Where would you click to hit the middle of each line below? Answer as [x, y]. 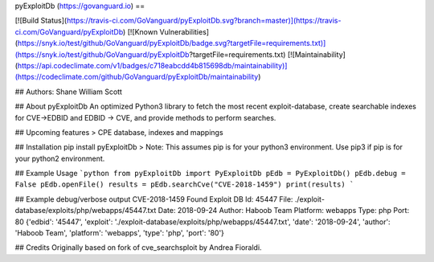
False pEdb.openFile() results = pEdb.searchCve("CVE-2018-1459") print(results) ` [184, 184]
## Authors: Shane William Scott [68, 92]
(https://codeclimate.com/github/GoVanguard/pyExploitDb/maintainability [137, 77]
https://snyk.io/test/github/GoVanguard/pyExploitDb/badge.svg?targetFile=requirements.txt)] [172, 43]
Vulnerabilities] [184, 31]
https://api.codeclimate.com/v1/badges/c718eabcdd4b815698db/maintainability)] [152, 65]
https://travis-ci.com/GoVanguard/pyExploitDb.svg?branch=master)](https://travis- [204, 21]
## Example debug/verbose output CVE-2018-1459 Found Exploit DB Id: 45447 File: [154, 199]
